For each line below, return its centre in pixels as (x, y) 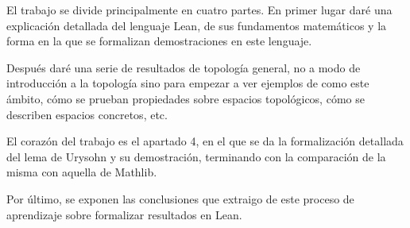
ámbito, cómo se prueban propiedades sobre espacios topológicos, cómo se (186, 98)
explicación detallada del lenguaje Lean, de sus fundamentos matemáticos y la (197, 25)
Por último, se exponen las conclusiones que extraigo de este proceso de (180, 198)
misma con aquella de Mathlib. (82, 172)
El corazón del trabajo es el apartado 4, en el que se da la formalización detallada (205, 141)
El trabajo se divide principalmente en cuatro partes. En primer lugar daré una (199, 10)
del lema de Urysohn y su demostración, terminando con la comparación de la (196, 156)
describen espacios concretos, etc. (87, 114)
